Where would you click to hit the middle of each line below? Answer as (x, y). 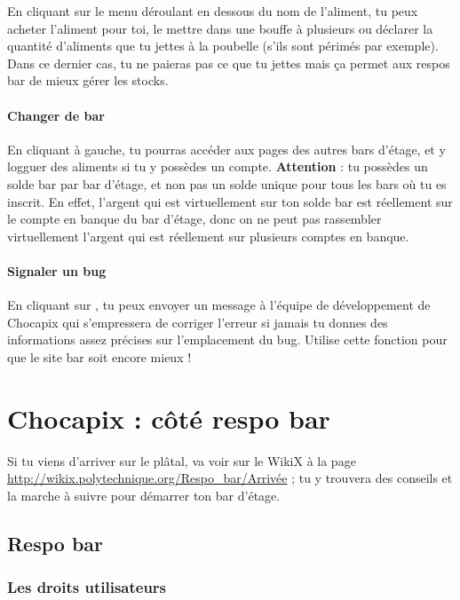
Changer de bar (56, 115)
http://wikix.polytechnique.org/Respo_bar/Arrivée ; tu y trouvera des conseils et (230, 478)
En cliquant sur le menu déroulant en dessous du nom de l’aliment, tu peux (213, 11)
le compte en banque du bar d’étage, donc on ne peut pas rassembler (194, 219)
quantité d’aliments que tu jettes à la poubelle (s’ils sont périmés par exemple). (223, 46)
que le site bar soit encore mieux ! (99, 356)
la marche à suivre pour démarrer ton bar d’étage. (144, 495)
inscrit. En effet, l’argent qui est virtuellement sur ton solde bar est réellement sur (230, 201)
